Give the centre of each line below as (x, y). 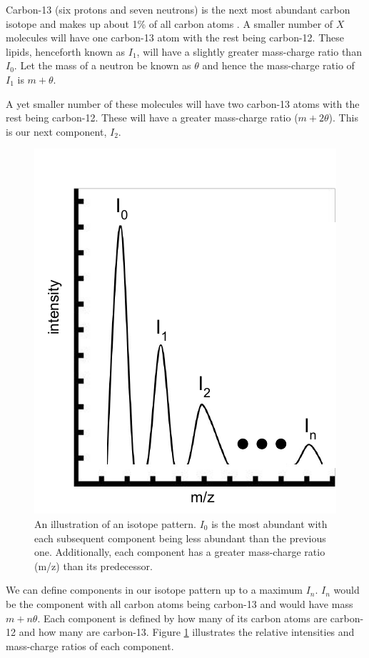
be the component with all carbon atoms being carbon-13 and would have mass (180, 603)
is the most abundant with (269, 523)
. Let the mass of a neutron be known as (102, 65)
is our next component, (56, 131)
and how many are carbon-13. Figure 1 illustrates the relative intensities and (187, 632)
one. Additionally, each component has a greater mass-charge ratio (180, 552)
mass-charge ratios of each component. (90, 645)
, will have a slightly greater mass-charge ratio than (249, 51)
